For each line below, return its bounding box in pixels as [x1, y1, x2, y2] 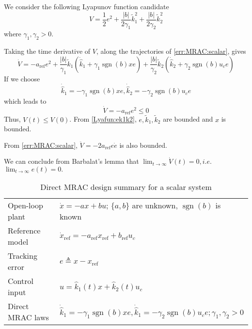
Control [8, 275, 33, 286]
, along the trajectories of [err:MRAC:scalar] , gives [96, 46, 246, 56]
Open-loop [8, 199, 43, 211]
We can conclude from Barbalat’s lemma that [4, 156, 139, 166]
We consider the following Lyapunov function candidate [4, 1, 169, 11]
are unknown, [132, 199, 178, 211]
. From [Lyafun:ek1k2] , [69, 114, 137, 124]
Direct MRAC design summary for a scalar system [40, 181, 212, 192]
